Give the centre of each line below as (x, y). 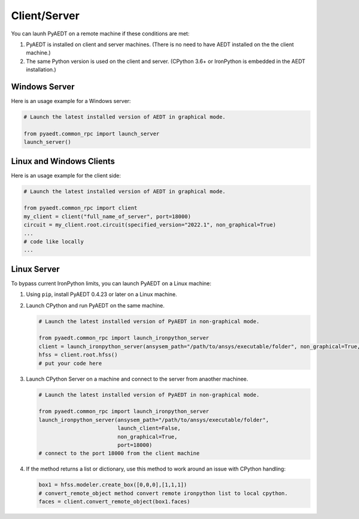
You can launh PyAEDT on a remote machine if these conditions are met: (100, 34)
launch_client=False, (149, 428)
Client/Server (45, 16)
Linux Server (35, 269)
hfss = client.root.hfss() (78, 355)
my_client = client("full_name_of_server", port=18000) (107, 216)
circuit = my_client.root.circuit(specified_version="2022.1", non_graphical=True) (150, 225)
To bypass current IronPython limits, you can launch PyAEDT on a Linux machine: (111, 283)
